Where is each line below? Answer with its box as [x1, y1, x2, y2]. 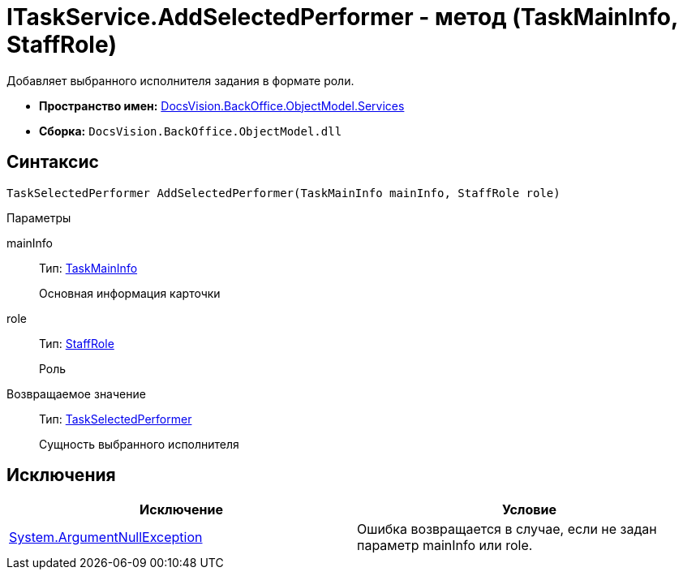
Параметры [6, 210, 71, 225]
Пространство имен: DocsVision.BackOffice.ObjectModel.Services [39, 98, 405, 113]
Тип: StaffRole [39, 336, 114, 350]
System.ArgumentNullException [9, 529, 203, 546]
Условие [502, 501, 556, 518]
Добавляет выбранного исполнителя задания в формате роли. [6, 73, 354, 88]
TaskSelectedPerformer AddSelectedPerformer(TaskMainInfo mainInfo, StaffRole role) [6, 186, 561, 200]
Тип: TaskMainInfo [39, 260, 138, 275]
